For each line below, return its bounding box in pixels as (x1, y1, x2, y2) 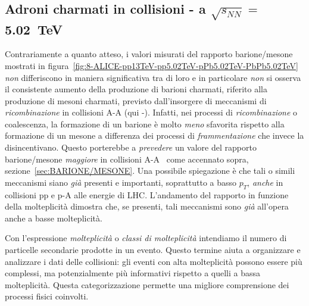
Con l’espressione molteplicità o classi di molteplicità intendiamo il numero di (5, 232, 287, 244)
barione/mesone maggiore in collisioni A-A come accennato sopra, (5, 152, 249, 165)
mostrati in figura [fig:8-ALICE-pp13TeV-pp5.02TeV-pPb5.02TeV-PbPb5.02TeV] (5, 59, 298, 71)
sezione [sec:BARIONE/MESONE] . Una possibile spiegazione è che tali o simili (5, 164, 295, 177)
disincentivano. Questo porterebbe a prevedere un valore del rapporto (5, 141, 257, 154)
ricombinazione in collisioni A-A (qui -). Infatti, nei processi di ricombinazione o (5, 106, 298, 118)
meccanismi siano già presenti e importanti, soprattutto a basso (5, 176, 237, 188)
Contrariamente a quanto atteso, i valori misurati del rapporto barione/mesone (5, 48, 293, 60)
